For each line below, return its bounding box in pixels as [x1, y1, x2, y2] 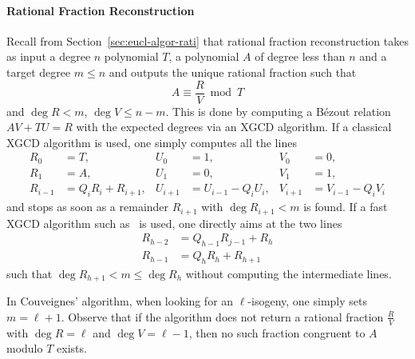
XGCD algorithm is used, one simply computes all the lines [6, 134, 297, 150]
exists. [57, 340, 87, 357]
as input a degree [6, 48, 91, 65]
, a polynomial [168, 48, 239, 65]
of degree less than [255, 48, 346, 65]
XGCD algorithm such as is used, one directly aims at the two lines [6, 214, 342, 231]
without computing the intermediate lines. [185, 265, 392, 281]
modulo [6, 340, 43, 357]
